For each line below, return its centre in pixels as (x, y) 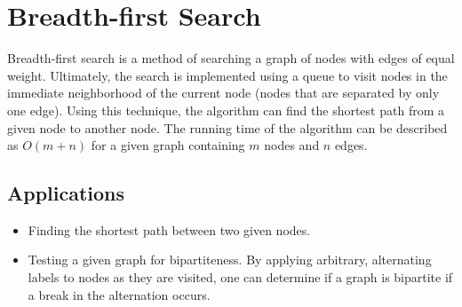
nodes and (292, 145)
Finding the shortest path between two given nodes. (169, 229)
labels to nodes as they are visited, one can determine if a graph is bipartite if (240, 277)
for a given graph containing (168, 145)
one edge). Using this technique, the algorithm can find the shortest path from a (226, 110)
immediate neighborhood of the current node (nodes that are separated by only (223, 93)
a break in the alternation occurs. (119, 294)
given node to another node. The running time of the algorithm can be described (227, 127)
